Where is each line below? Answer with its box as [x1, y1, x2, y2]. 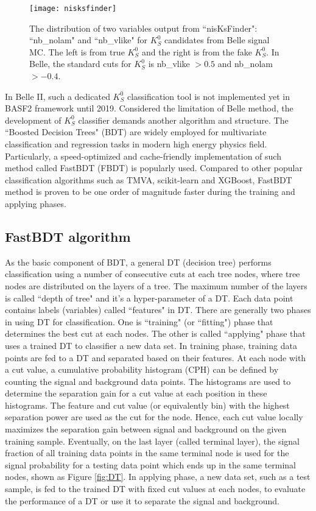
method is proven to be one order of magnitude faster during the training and [5, 185, 295, 198]
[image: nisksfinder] [29, 4, 117, 13]
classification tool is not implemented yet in [127, 90, 290, 102]
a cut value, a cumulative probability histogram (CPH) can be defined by [5, 363, 279, 376]
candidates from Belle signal [164, 33, 270, 46]
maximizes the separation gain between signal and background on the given [5, 423, 287, 435]
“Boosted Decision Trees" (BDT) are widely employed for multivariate [5, 125, 267, 138]
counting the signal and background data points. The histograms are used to [5, 375, 291, 387]
